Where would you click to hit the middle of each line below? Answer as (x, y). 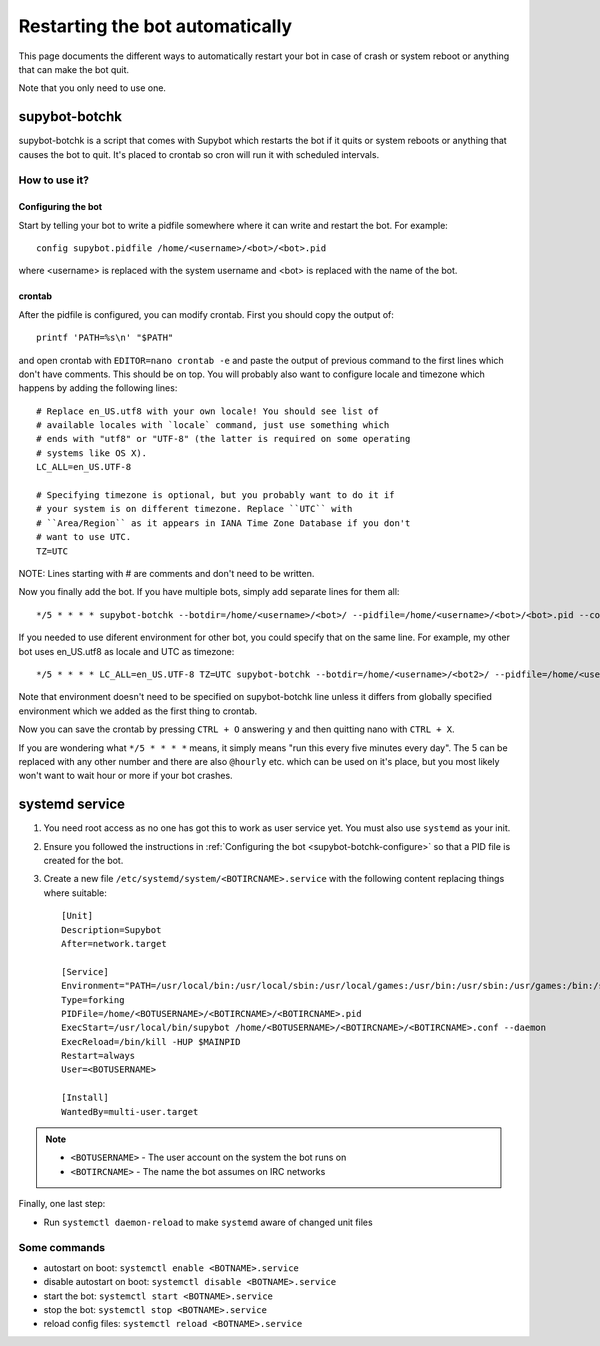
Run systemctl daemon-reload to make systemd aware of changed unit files (208, 1222)
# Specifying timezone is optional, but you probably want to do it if (215, 495)
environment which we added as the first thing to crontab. (138, 711)
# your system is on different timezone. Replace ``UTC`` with (194, 509)
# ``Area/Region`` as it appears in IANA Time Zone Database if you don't (223, 523)
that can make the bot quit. (74, 69)
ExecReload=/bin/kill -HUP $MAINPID (151, 1041)
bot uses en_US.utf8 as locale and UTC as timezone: (126, 651)
